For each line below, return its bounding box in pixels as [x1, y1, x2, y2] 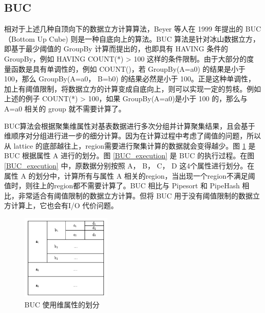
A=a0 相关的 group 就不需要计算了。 [4, 103, 126, 113]
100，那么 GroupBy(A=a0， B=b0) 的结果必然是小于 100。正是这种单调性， [4, 73, 255, 84]
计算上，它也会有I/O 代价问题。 [11, 200, 118, 211]
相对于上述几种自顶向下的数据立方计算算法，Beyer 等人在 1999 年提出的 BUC [4, 23, 261, 34]
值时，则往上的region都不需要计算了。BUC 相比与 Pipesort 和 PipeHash [4, 180, 240, 191]
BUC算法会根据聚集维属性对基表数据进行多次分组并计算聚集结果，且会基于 [4, 120, 255, 131]
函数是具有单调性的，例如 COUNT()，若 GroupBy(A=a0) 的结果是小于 [11, 63, 246, 74]
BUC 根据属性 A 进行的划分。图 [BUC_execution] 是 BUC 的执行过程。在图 [4, 150, 254, 161]
